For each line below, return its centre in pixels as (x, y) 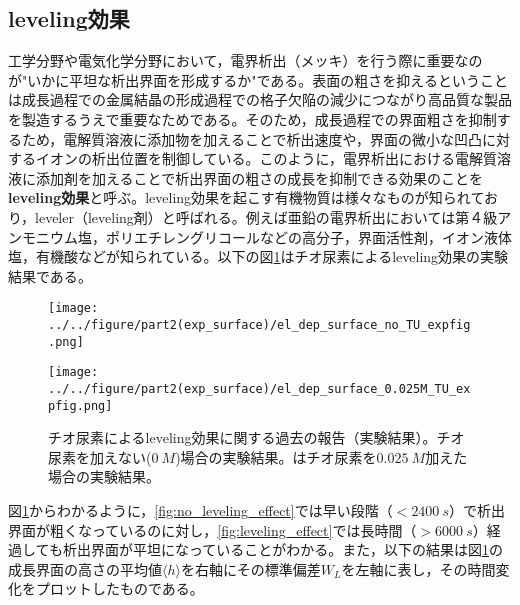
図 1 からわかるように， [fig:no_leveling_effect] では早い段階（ (200, 510)
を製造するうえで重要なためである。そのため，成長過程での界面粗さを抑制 (252, 118)
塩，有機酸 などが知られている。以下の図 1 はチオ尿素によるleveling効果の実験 (258, 256)
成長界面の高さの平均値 (85, 568)
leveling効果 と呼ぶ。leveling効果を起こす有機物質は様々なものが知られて (246, 197)
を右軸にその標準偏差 (250, 568)
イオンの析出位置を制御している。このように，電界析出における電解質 (266, 158)
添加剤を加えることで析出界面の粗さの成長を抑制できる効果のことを (259, 177)
